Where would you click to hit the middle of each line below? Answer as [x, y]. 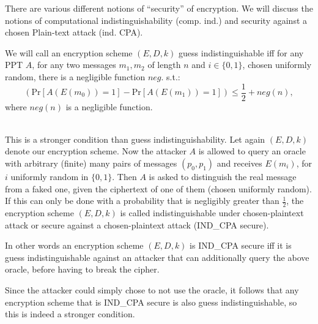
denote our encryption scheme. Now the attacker [96, 151]
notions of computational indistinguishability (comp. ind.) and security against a [156, 20]
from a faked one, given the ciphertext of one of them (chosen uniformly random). [158, 188]
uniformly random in [50, 176]
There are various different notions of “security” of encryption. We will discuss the [159, 8]
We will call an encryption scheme [69, 52]
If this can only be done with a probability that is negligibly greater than [142, 201]
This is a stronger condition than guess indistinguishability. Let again [135, 139]
